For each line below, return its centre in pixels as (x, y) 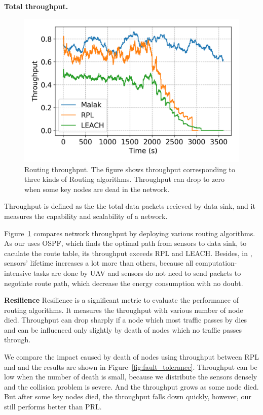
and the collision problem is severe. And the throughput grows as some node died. (131, 386)
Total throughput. (36, 6)
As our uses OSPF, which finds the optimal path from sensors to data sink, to (125, 243)
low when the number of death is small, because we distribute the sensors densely (131, 377)
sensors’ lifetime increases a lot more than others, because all (99, 263)
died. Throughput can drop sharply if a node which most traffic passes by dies (125, 320)
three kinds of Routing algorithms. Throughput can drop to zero (124, 179)
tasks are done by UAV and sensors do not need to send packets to (137, 273)
